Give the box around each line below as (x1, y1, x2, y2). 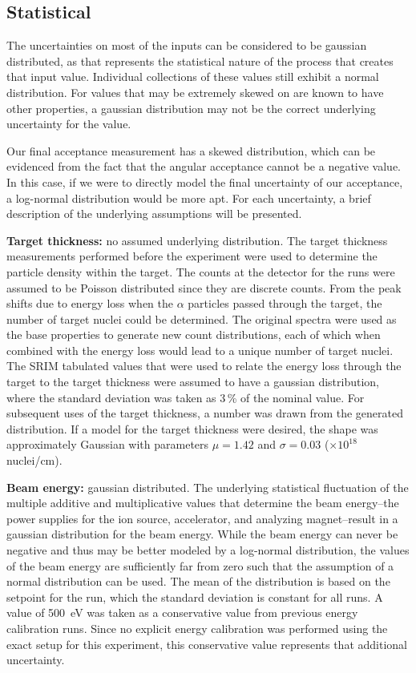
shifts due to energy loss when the (6, 295, 173, 312)
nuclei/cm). (6, 452, 63, 469)
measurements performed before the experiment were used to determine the (6, 248, 378, 264)
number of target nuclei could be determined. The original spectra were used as (6, 310, 397, 327)
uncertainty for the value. (6, 115, 131, 132)
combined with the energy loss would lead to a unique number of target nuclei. (6, 341, 394, 358)
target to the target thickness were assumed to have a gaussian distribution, (6, 373, 379, 390)
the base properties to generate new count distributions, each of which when (6, 326, 381, 343)
